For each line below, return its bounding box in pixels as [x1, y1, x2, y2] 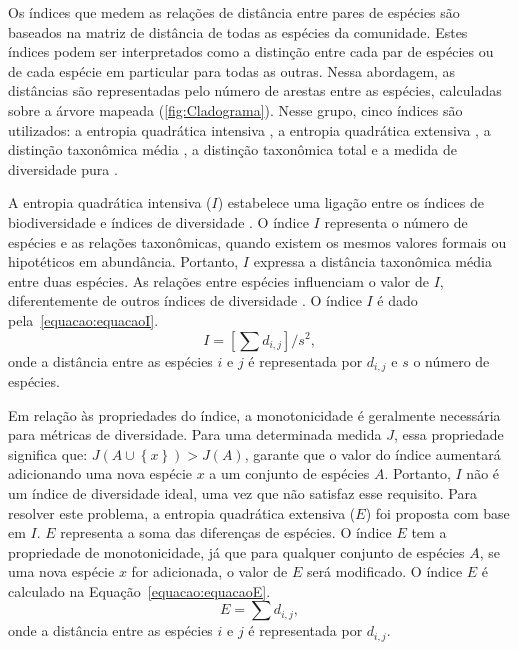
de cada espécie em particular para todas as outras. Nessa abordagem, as [8, 60, 456, 81]
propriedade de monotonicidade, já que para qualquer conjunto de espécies [8, 541, 465, 562]
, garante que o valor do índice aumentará [244, 443, 501, 464]
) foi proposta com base [365, 502, 510, 523]
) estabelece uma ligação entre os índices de [217, 192, 484, 213]
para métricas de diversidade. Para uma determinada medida [8, 424, 382, 445]
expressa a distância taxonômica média [253, 251, 492, 272]
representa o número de [324, 211, 468, 232]
